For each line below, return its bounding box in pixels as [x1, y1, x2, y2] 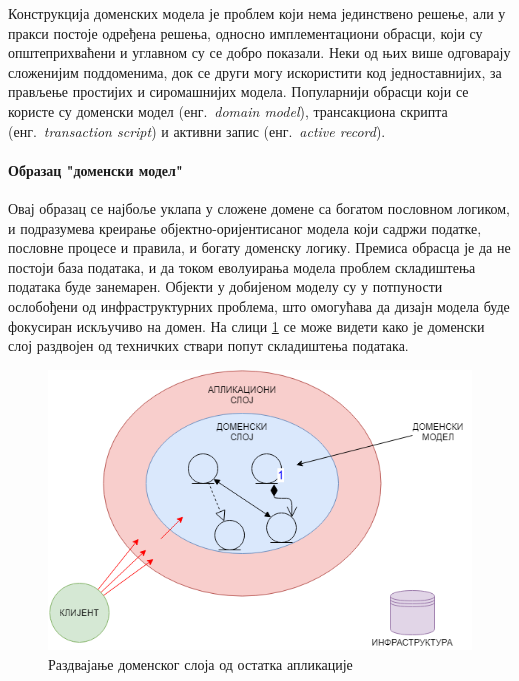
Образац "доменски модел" [8, 159, 183, 180]
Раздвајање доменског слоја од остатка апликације [48, 653, 353, 674]
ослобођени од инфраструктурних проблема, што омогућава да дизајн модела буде [8, 295, 510, 316]
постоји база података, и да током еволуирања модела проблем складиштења [8, 256, 476, 277]
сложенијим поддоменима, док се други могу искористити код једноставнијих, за [8, 61, 502, 82]
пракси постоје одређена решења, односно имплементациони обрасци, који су [8, 22, 483, 43]
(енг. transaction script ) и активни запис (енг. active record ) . [8, 120, 386, 141]
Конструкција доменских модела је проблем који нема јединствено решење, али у [8, 3, 506, 23]
